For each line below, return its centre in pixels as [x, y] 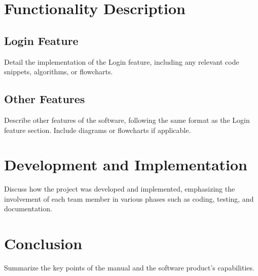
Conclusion [43, 243]
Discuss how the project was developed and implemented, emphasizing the [120, 189]
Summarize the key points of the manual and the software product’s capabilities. [129, 268]
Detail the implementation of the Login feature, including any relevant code [122, 61]
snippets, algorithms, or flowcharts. [59, 72]
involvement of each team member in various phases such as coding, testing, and [129, 198]
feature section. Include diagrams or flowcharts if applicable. [98, 130]
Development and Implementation [126, 165]
